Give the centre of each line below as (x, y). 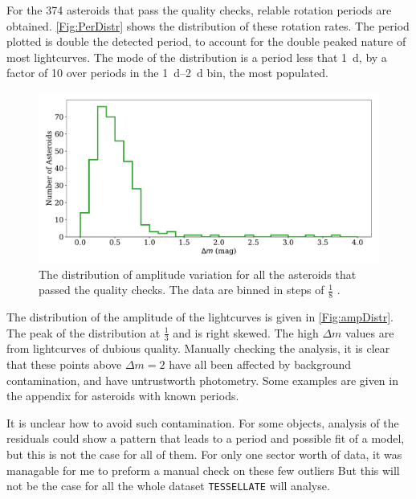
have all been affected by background (260, 364)
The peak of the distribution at (84, 332)
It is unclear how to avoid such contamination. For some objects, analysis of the (203, 422)
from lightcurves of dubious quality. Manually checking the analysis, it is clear (198, 348)
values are (370, 332)
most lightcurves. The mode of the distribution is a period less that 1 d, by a (197, 57)
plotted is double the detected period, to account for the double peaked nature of (206, 41)
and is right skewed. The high (246, 332)
